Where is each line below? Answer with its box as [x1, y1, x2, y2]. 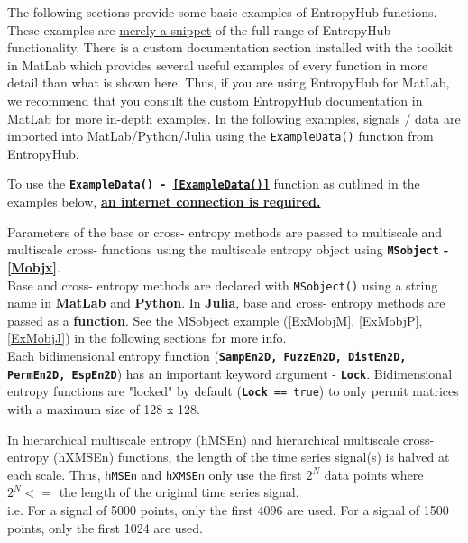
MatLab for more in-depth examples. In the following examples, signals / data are [7, 108, 461, 127]
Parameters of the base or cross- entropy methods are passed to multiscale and [7, 222, 443, 241]
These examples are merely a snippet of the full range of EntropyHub [7, 20, 391, 39]
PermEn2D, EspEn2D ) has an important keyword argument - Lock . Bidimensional [7, 364, 453, 382]
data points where [324, 465, 424, 483]
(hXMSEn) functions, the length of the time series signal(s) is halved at [52, 447, 450, 466]
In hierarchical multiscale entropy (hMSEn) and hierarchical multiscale [7, 429, 399, 448]
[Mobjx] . [7, 257, 60, 276]
